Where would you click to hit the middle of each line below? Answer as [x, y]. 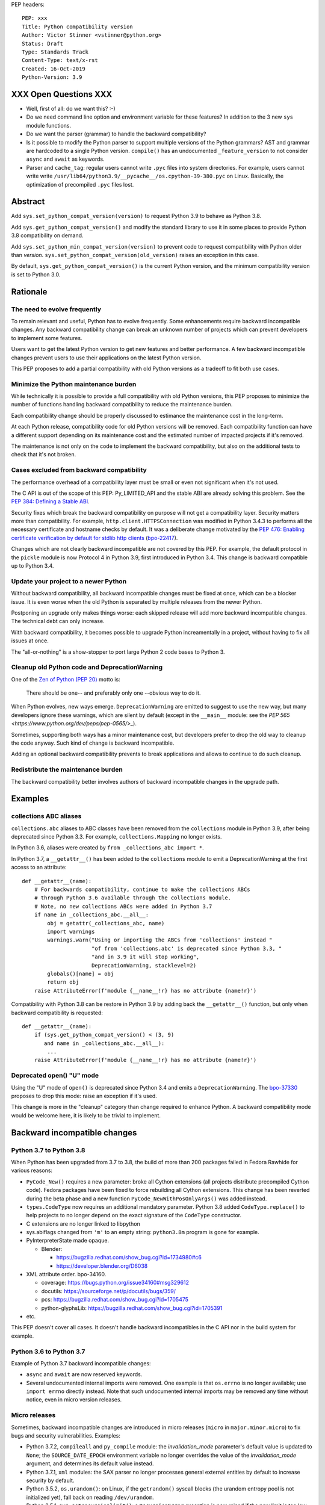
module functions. [49, 125]
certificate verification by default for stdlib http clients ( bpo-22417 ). [94, 538]
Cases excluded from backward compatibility [79, 470]
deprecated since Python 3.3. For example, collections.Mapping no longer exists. [116, 837]
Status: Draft [42, 43]
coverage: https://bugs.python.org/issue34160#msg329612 [115, 1283]
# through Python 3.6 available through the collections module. [133, 898]
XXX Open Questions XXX [62, 94]
